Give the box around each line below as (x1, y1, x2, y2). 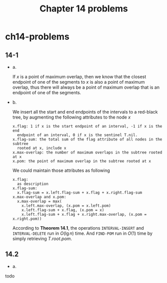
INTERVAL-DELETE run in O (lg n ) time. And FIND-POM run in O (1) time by (12, 230, 153, 236)
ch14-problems (5, 31, 70, 42)
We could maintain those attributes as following (12, 167, 110, 173)
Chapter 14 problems (39, 3, 128, 14)
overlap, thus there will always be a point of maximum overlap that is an (12, 84, 160, 90)
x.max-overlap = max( (17, 199, 62, 204)
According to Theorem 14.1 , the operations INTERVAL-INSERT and (12, 225, 144, 231)
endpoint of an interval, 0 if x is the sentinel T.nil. (17, 133, 138, 138)
